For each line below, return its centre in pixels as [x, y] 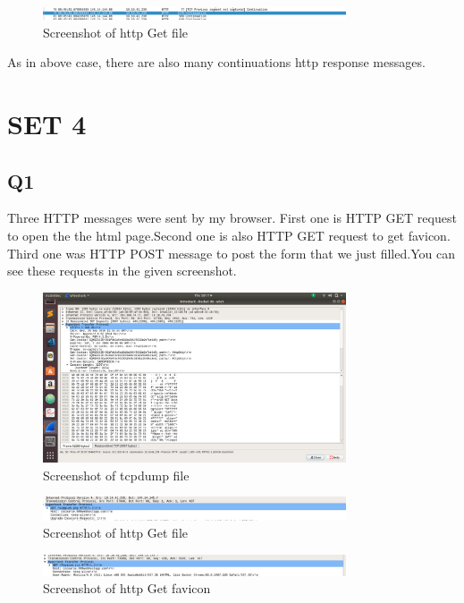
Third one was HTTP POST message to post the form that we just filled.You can [231, 253]
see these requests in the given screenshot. [122, 271]
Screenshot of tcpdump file [116, 475]
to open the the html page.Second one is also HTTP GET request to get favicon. [229, 235]
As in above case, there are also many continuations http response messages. [216, 62]
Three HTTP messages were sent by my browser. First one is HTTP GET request [232, 218]
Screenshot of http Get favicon [127, 588]
